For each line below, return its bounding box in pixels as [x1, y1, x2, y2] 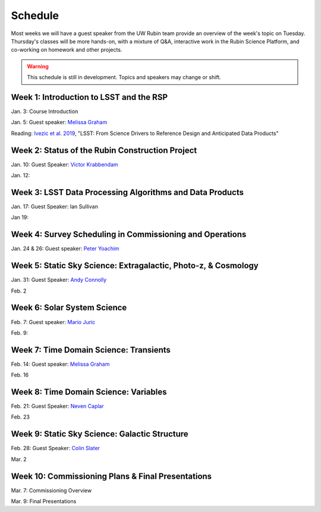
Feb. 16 [11, 372, 29, 379]
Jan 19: [11, 214, 29, 221]
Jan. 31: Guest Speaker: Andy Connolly [11, 277, 107, 284]
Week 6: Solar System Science [11, 303, 127, 313]
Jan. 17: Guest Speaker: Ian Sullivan [11, 203, 98, 210]
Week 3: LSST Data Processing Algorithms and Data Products [11, 187, 244, 197]
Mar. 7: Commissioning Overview [11, 486, 92, 494]
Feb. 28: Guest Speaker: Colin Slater [11, 445, 100, 452]
